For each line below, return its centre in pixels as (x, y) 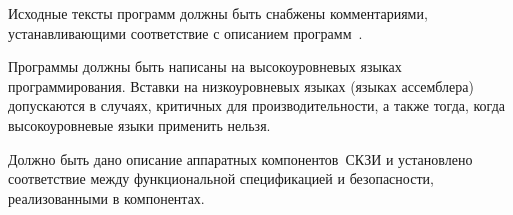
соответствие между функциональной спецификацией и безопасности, (221, 178)
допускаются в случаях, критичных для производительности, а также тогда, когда (256, 105)
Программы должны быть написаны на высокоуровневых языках (205, 66)
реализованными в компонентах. (106, 197)
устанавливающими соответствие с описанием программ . (185, 32)
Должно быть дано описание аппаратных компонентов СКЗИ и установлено (240, 158)
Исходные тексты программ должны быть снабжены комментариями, (218, 13)
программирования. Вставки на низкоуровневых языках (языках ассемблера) (241, 85)
